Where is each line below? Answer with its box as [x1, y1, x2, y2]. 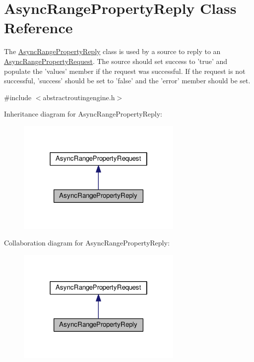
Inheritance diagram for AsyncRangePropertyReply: [4, 109, 163, 119]
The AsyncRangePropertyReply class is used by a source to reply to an [4, 46, 221, 57]
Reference [4, 17, 73, 38]
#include [4, 92, 32, 102]
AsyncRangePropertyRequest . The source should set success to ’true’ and [4, 56, 228, 66]
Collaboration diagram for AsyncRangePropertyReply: [4, 238, 170, 248]
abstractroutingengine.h [43, 92, 115, 102]
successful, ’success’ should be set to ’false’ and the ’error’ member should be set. [4, 75, 251, 86]
